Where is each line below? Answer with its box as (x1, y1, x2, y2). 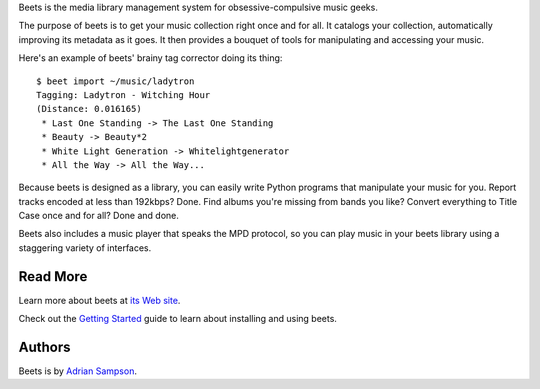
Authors (18, 338, 71, 355)
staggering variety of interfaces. (18, 241, 152, 254)
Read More (18, 268, 88, 285)
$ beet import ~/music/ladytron (36, 75, 195, 87)
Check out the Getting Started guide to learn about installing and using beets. (18, 313, 337, 325)
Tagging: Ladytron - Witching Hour (36, 89, 211, 100)
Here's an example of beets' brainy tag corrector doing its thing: (18, 52, 283, 64)
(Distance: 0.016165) (36, 103, 142, 115)
